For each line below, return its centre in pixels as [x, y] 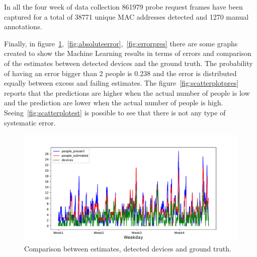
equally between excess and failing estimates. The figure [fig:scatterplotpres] [121, 83]
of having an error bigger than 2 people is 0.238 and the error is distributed [120, 73]
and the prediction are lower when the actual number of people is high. [114, 103]
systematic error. [30, 122]
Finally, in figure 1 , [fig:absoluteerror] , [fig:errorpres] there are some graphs [121, 43]
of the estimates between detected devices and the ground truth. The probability [128, 63]
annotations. [23, 26]
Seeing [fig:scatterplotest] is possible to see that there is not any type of [115, 112]
